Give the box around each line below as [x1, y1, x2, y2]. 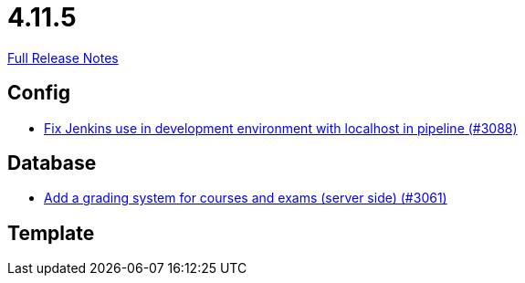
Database [7, 152, 97, 175]
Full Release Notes [7, 49, 119, 66]
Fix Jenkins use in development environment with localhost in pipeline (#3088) [44, 120, 518, 136]
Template [7, 221, 95, 245]
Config [7, 81, 70, 105]
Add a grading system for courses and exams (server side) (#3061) [44, 190, 447, 206]
